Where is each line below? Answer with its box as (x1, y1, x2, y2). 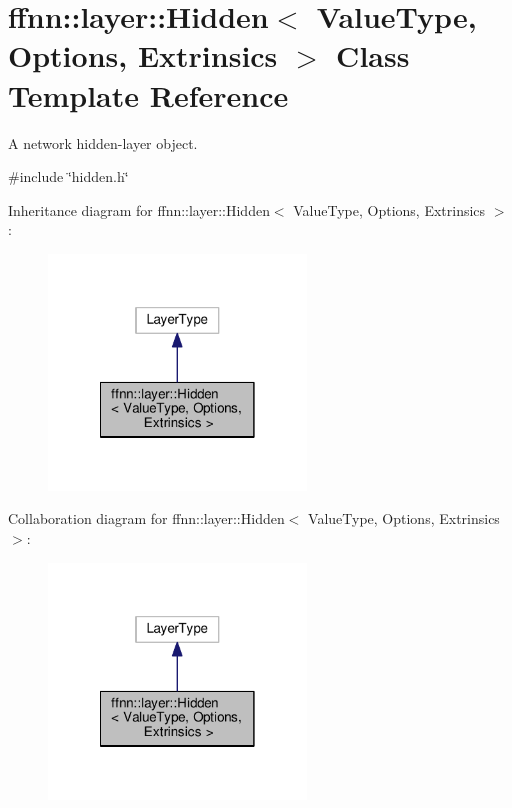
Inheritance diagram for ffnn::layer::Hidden (8, 199, 270, 220)
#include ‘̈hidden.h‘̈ (8, 166, 129, 187)
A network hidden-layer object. (8, 132, 198, 153)
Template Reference (8, 74, 289, 115)
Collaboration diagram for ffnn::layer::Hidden (8, 508, 285, 529)
